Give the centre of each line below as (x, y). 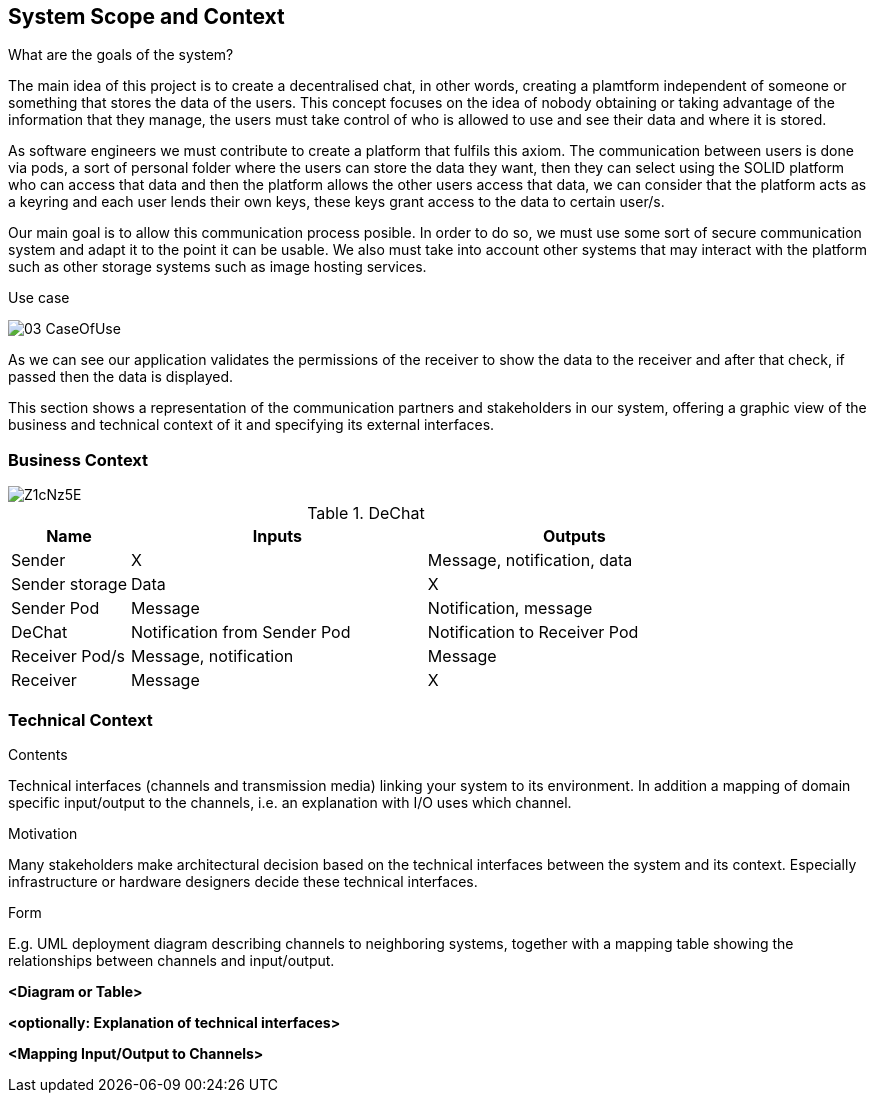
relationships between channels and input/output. (171, 960)
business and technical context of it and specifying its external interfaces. (251, 425)
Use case (39, 298)
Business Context (78, 459)
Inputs (277, 536)
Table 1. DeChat (366, 513)
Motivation (43, 833)
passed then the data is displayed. (121, 377)
